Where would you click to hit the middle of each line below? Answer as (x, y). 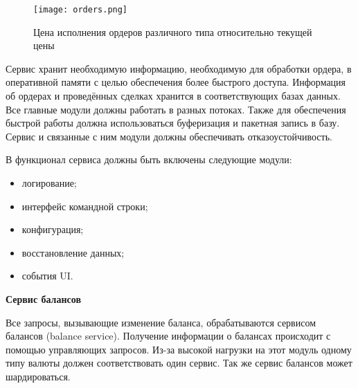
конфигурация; (53, 229)
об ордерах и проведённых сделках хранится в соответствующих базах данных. (173, 96)
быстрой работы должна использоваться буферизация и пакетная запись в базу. (173, 123)
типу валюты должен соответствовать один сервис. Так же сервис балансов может (179, 363)
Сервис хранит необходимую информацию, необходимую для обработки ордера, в (179, 68)
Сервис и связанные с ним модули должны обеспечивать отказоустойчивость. (169, 136)
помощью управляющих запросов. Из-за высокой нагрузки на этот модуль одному (179, 349)
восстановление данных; (73, 252)
